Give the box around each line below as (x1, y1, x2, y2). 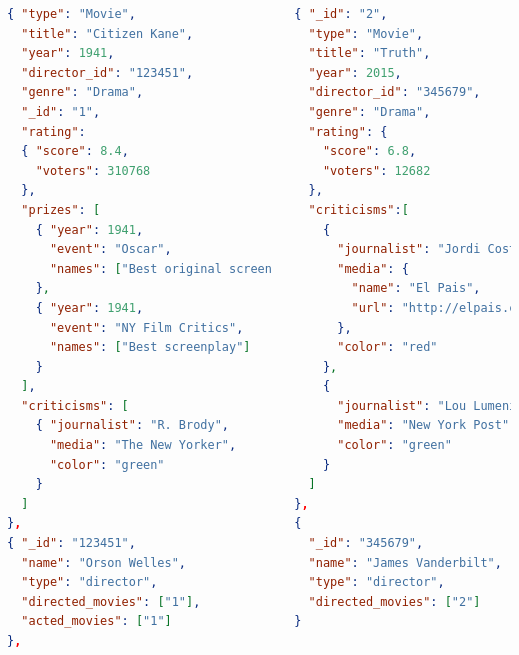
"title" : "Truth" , (308, 46, 431, 61)
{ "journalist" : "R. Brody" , (35, 418, 229, 433)
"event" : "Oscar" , (49, 242, 172, 257)
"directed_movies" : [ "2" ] (308, 594, 481, 609)
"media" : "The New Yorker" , (49, 438, 237, 453)
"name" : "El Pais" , (351, 281, 481, 296)
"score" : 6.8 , (322, 144, 417, 159)
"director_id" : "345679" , (308, 85, 481, 100)
